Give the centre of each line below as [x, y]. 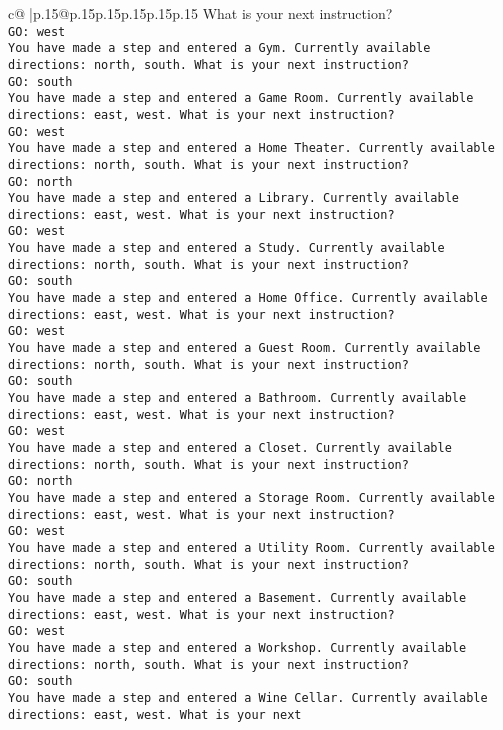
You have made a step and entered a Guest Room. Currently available [244, 348]
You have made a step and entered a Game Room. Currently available [241, 98]
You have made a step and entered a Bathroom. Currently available [237, 398]
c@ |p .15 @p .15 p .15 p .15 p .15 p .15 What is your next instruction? [200, 13]
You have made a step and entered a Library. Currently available [234, 198]
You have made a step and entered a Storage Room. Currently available [251, 497]
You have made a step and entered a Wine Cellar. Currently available [248, 697]
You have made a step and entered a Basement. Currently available [237, 597]
